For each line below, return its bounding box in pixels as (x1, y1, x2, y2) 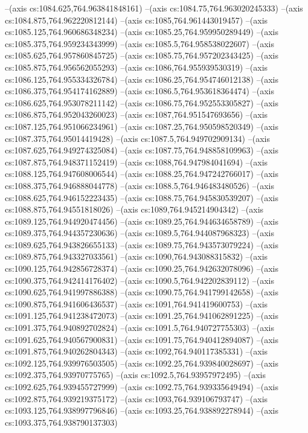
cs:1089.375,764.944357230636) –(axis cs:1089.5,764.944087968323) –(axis (5, 226, 274, 239)
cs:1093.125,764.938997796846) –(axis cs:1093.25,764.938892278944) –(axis (5, 404, 278, 417)
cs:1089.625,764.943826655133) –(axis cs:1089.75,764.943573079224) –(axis (5, 238, 278, 251)
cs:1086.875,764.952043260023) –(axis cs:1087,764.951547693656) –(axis (5, 108, 268, 121)
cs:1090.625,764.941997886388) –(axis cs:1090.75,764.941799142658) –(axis (5, 286, 278, 298)
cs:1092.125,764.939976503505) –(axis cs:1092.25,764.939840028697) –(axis (5, 356, 278, 369)
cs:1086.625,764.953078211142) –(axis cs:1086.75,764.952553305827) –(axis (5, 96, 278, 109)
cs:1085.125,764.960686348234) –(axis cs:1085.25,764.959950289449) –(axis (5, 25, 278, 38)
